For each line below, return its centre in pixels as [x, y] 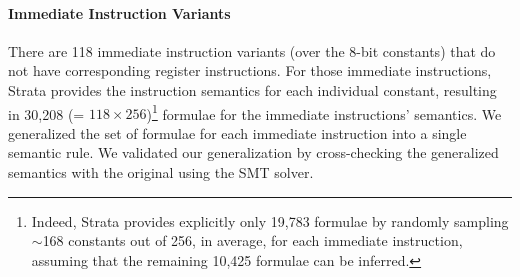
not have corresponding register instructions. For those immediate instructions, [250, 70]
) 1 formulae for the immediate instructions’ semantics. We [324, 112]
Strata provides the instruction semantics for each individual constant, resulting [252, 89]
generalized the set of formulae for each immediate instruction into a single [237, 132]
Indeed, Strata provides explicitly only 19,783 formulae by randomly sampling [270, 220]
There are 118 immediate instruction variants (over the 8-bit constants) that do [252, 50]
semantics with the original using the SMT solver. [161, 172]
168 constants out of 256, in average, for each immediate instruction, [252, 240]
